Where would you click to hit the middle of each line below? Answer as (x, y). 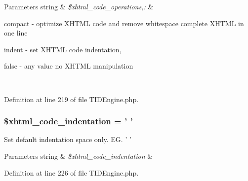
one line (16, 33)
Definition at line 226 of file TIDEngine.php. (71, 172)
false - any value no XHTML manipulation (69, 66)
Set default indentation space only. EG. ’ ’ (68, 139)
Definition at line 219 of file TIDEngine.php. (71, 99)
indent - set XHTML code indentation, (63, 49)
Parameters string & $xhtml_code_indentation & (79, 156)
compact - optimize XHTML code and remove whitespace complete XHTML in (124, 23)
